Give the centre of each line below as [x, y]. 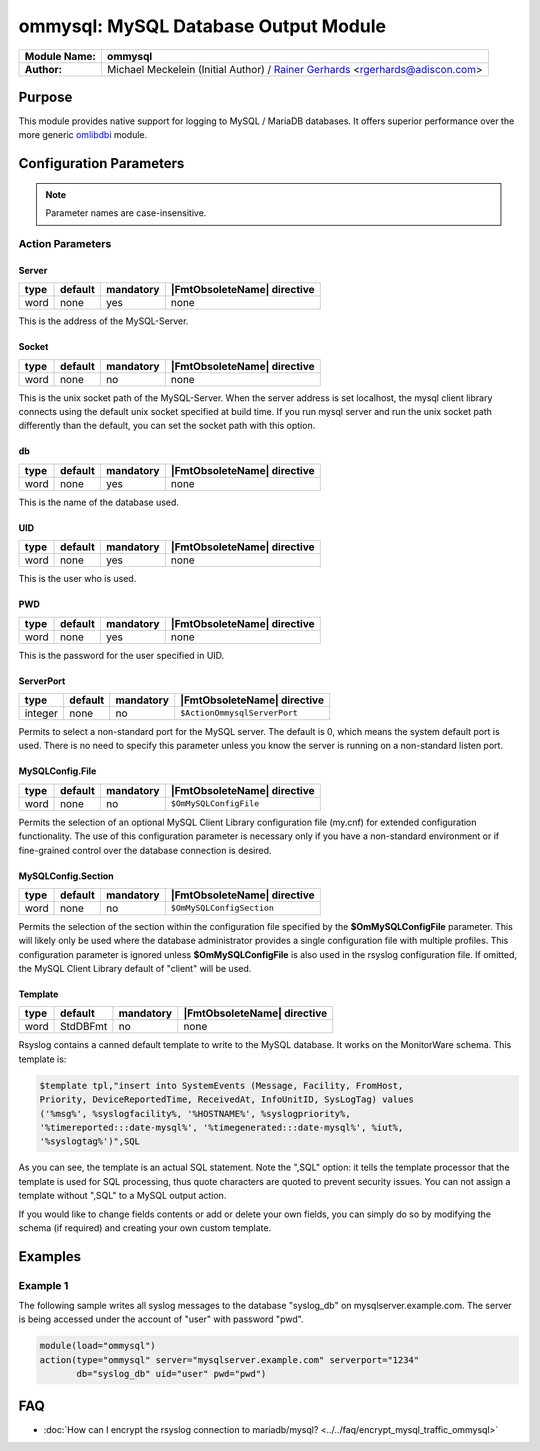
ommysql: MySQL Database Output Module [202, 26]
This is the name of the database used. [99, 502]
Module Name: [60, 56]
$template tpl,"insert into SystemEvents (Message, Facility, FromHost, [221, 1085]
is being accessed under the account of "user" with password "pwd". [161, 1319]
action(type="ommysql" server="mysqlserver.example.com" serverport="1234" [229, 1359]
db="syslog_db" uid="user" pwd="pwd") [171, 1374]
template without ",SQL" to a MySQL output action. [122, 1196]
